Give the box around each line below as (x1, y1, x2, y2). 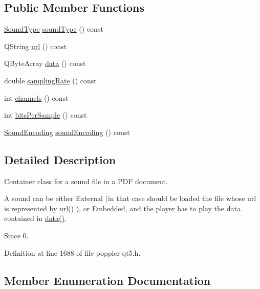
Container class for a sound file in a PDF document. (4, 175, 168, 186)
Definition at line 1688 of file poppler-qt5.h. (4, 247, 141, 258)
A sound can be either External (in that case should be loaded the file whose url (4, 193, 256, 204)
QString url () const (4, 40, 67, 51)
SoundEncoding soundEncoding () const (4, 126, 130, 137)
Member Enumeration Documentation (4, 272, 211, 288)
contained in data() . (4, 213, 67, 224)
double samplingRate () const (4, 75, 97, 85)
